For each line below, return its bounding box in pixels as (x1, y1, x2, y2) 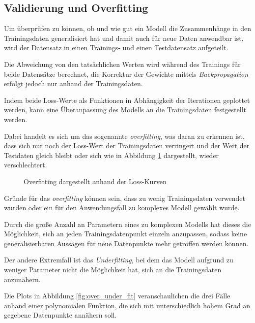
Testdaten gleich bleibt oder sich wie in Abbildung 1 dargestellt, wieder (4, 150, 219, 160)
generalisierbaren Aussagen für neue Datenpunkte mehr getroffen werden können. (4, 238, 249, 248)
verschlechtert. (4, 160, 47, 170)
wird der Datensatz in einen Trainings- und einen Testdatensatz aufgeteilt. (4, 42, 228, 53)
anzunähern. (4, 274, 41, 284)
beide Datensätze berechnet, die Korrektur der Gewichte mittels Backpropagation (4, 68, 249, 79)
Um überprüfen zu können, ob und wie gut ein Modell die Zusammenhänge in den (4, 23, 252, 33)
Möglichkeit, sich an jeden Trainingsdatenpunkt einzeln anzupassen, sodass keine (4, 228, 247, 239)
